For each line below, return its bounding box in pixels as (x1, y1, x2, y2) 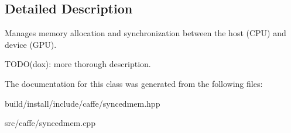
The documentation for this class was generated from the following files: (5, 77, 263, 89)
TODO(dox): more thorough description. (5, 58, 151, 70)
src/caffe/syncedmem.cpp (5, 117, 95, 129)
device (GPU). (5, 38, 57, 50)
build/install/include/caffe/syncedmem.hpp (5, 97, 160, 109)
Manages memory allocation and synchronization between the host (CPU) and (5, 27, 286, 39)
